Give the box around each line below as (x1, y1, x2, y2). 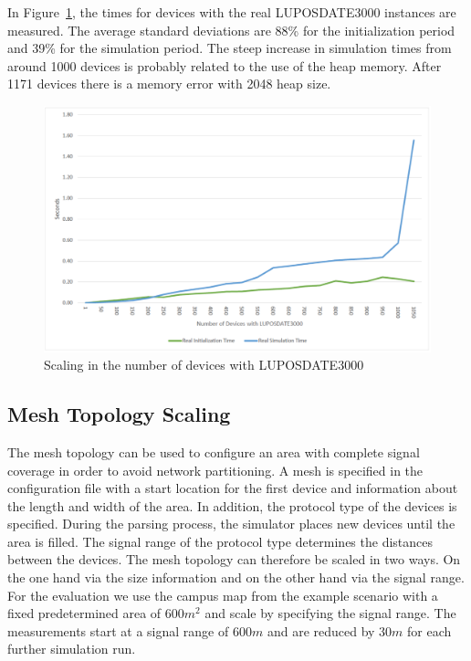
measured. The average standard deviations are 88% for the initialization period (7, 20, 455, 39)
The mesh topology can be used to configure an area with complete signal (7, 442, 420, 461)
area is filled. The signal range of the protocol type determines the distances (7, 531, 434, 551)
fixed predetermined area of (7, 603, 162, 623)
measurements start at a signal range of (7, 621, 229, 640)
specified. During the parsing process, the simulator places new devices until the (7, 514, 455, 533)
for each (407, 621, 452, 640)
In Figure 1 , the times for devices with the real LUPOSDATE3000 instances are (7, 3, 456, 21)
